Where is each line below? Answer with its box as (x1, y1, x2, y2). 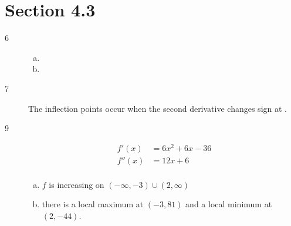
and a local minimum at (185, 198, 272, 210)
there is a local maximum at (42, 198, 144, 210)
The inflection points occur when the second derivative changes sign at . (28, 102, 287, 114)
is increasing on (49, 178, 104, 190)
